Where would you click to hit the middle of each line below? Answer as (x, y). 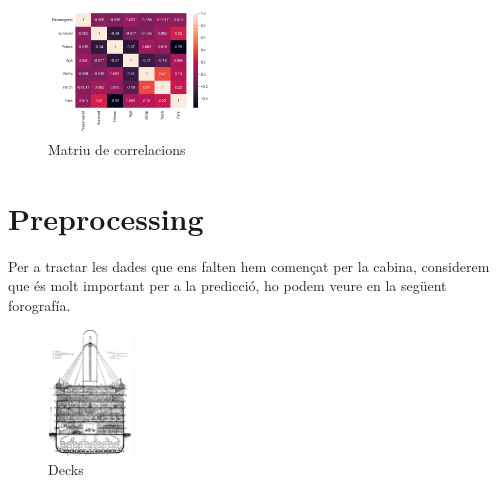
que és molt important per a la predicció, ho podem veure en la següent (227, 285)
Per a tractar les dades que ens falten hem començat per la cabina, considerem (249, 265)
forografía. (39, 304)
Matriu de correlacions (117, 148)
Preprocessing (106, 217)
